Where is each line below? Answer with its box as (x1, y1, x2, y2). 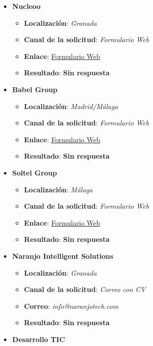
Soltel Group (12, 167, 57, 177)
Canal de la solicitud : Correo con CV (24, 284, 146, 294)
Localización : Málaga (24, 184, 93, 194)
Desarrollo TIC (12, 334, 65, 344)
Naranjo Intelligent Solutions (12, 250, 113, 261)
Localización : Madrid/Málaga (24, 101, 118, 111)
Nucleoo (12, 1, 41, 11)
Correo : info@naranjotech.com (24, 300, 119, 311)
